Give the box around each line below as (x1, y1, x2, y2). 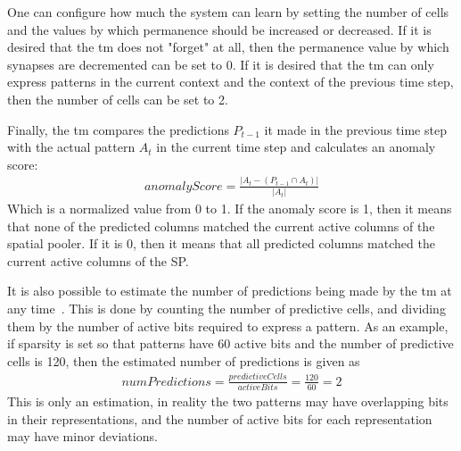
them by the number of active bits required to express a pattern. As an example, (7, 316, 449, 335)
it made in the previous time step (264, 120, 447, 138)
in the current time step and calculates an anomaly (156, 138, 436, 156)
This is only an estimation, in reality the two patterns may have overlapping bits (7, 392, 449, 410)
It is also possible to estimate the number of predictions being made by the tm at (7, 281, 452, 300)
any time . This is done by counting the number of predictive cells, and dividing (7, 298, 446, 317)
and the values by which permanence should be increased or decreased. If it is (7, 20, 432, 38)
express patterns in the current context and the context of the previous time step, (7, 72, 454, 91)
